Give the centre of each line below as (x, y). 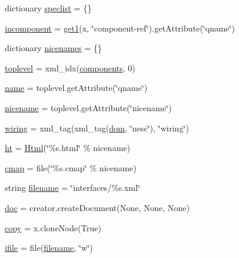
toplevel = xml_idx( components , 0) (70, 67)
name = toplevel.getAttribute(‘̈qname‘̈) (76, 88)
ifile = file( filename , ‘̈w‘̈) (49, 248)
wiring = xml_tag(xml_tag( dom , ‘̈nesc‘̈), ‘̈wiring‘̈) (97, 128)
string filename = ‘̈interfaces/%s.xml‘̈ (73, 188)
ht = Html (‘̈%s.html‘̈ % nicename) (68, 148)
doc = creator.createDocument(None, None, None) (97, 207)
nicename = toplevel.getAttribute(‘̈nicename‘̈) (89, 107)
